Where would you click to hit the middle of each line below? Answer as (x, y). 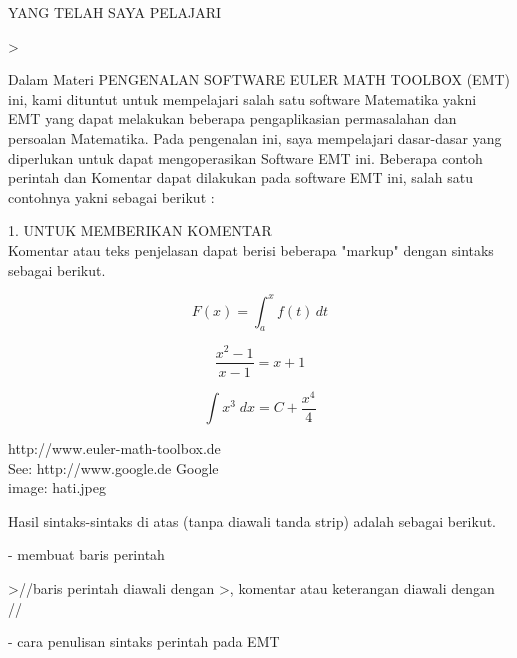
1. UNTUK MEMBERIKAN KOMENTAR (140, 230)
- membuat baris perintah (86, 554)
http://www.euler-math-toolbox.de (114, 448)
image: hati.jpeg (57, 487)
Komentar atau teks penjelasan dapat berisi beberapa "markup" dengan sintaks (251, 249)
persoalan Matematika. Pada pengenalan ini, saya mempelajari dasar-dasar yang (255, 137)
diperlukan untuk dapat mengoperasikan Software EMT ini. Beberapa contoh (245, 157)
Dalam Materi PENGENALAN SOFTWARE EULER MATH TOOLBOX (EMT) (259, 79)
